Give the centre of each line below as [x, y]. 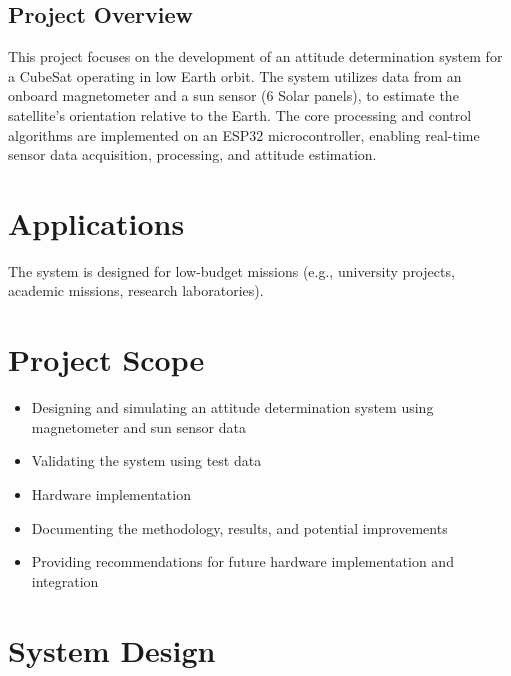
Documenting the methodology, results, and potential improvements [239, 527]
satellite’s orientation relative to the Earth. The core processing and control [240, 114]
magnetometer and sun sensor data [138, 426]
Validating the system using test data [146, 460]
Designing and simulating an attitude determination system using [232, 407]
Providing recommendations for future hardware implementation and [242, 561]
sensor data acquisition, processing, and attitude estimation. [192, 154]
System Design [112, 649]
